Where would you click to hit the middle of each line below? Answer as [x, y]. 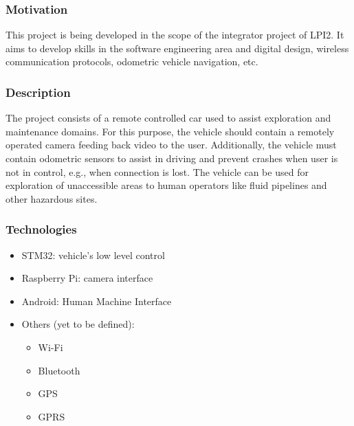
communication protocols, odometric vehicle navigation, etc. [132, 61]
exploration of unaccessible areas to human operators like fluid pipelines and [166, 185]
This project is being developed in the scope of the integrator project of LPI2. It [175, 35]
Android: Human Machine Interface [97, 301]
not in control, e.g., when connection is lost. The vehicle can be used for [157, 171]
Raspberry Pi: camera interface [87, 278]
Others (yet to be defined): [78, 324]
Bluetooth [59, 370]
